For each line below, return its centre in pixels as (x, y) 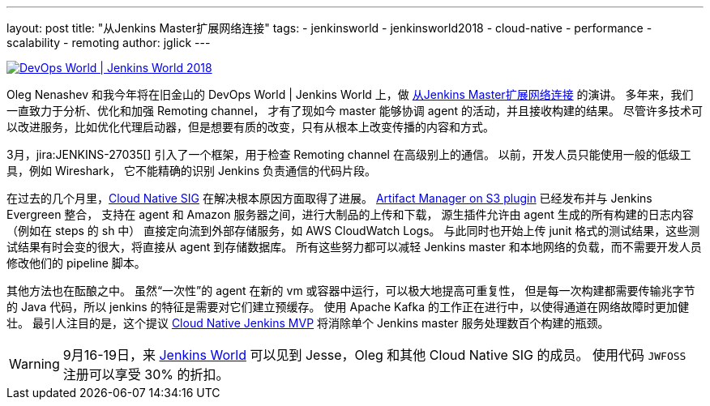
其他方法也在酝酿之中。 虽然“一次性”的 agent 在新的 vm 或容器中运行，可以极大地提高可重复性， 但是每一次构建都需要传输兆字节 (351, 291)
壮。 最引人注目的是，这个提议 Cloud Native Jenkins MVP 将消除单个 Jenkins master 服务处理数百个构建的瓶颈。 (308, 323)
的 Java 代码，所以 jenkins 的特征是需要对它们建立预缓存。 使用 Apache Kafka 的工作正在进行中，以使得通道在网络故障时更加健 (348, 307)
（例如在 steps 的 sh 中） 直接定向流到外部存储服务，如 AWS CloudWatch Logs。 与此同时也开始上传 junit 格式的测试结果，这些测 (353, 231)
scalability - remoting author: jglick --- (109, 43)
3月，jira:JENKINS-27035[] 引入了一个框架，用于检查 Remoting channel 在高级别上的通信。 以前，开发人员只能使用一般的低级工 (349, 154)
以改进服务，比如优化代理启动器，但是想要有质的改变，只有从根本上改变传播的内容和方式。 (250, 127)
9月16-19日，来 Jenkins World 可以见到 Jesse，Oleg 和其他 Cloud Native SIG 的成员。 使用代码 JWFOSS (374, 355)
